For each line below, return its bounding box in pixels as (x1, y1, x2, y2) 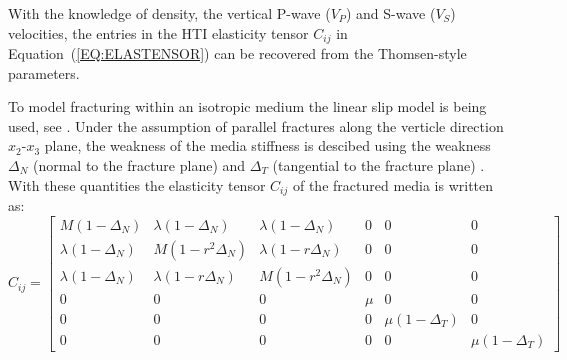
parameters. (8, 62, 80, 83)
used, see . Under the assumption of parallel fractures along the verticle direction (8, 115, 504, 136)
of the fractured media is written (292, 174, 494, 195)
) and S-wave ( (345, 3, 436, 23)
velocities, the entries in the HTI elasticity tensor (8, 22, 309, 43)
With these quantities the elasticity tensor (8, 174, 266, 195)
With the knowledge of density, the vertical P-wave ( (8, 3, 331, 23)
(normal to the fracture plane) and (32, 155, 246, 176)
